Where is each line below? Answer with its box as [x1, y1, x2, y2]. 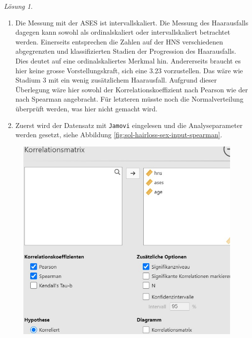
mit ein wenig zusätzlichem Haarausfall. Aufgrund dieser [48, 75, 217, 85]
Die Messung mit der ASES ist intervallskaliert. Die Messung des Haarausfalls [15, 17, 249, 27]
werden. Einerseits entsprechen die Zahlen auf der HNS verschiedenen [15, 36, 223, 46]
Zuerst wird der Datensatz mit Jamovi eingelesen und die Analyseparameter [15, 120, 243, 130]
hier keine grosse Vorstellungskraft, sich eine [15, 65, 147, 75]
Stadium [15, 75, 41, 85]
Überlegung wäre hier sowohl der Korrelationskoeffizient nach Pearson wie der [15, 84, 248, 94]
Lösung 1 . [4, 1, 33, 11]
